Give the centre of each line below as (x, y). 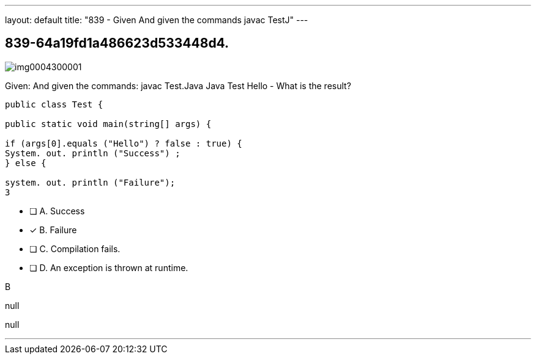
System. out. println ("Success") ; (93, 153)
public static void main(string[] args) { (108, 124)
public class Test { (54, 104)
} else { (26, 163)
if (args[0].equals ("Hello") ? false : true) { (124, 143)
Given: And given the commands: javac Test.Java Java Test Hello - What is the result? (178, 85)
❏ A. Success (57, 211)
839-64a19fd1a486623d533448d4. (117, 43)
